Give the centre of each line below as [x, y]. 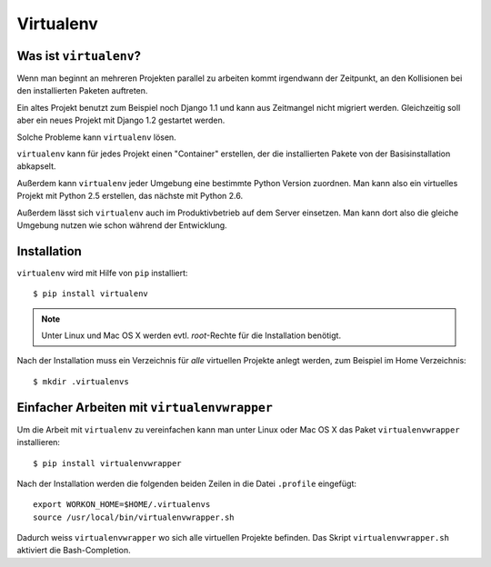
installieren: [39, 443]
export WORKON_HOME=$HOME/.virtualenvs [122, 505]
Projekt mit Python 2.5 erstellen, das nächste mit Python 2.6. [130, 196]
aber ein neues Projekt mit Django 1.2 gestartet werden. [121, 120]
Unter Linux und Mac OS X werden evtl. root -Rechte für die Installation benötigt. [191, 335]
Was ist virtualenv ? [79, 56]
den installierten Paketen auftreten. [82, 91]
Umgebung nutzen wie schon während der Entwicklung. [122, 225]
